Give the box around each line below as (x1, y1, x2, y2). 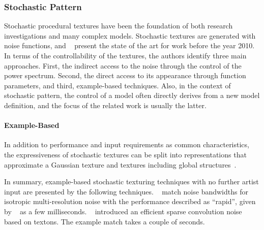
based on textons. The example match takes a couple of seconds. (4, 216, 205, 226)
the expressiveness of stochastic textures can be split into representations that (4, 149, 247, 159)
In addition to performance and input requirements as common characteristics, (4, 139, 249, 150)
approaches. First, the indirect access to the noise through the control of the (4, 60, 242, 71)
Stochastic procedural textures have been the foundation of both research (4, 20, 233, 31)
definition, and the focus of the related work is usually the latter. (4, 100, 207, 110)
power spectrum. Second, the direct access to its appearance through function (4, 70, 246, 81)
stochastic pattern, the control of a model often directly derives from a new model (4, 90, 260, 101)
